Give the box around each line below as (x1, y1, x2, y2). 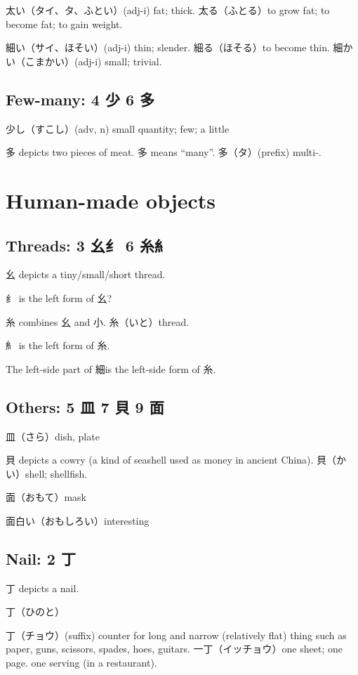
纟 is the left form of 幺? (6, 290, 112, 305)
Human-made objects (6, 185, 216, 214)
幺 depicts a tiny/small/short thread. (6, 267, 166, 282)
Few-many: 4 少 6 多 (6, 88, 155, 110)
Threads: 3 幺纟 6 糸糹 (6, 234, 169, 256)
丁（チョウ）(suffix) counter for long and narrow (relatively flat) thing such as (6, 627, 347, 642)
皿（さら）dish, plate (6, 428, 100, 443)
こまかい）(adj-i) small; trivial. (25, 53, 162, 68)
